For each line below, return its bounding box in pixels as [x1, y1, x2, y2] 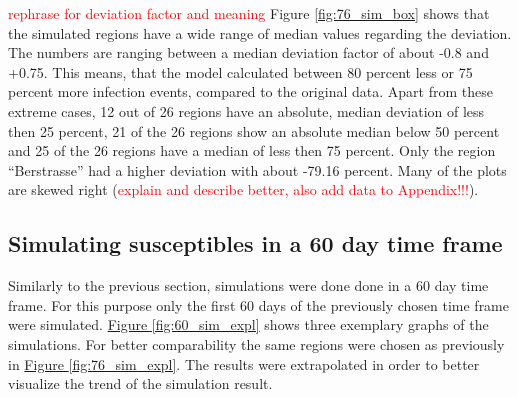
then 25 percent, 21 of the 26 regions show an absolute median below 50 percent [8, 120, 500, 141]
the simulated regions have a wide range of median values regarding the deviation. [8, 22, 512, 43]
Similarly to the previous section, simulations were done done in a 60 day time [8, 275, 489, 296]
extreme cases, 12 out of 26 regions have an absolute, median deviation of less [8, 100, 485, 121]
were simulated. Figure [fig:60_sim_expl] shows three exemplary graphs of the [8, 314, 489, 335]
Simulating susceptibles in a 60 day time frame [8, 228, 503, 259]
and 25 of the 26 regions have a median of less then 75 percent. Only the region [8, 140, 496, 161]
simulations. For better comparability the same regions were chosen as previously [8, 333, 505, 354]
